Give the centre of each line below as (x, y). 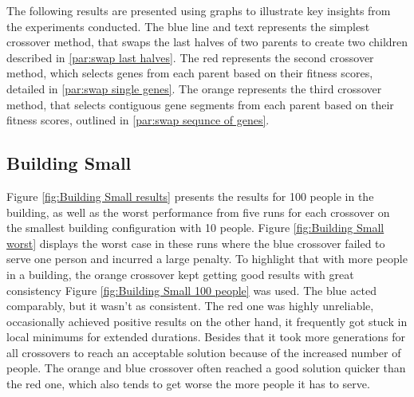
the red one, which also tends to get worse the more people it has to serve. (188, 384)
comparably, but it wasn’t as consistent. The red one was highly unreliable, (190, 306)
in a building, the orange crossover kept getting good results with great (180, 274)
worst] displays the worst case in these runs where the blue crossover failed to (196, 243)
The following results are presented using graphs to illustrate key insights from (199, 10)
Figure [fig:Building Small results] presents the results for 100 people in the (190, 196)
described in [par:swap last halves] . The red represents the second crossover (190, 57)
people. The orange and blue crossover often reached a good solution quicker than (206, 368)
